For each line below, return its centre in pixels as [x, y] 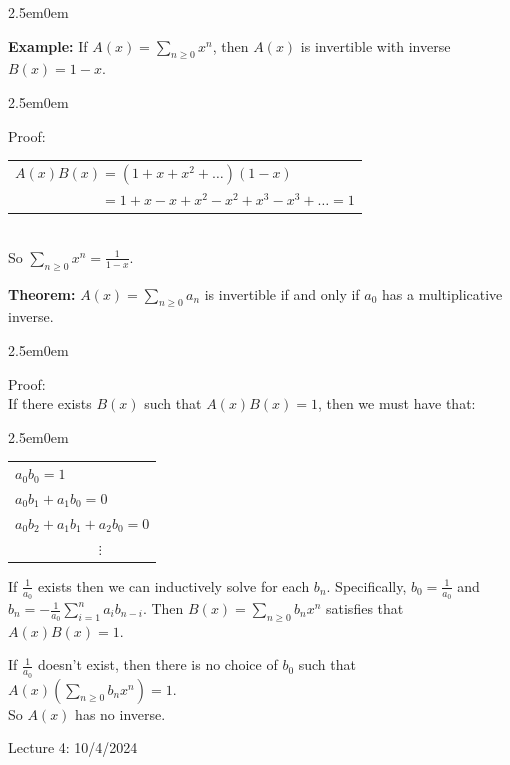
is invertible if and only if [282, 293]
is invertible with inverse [375, 45]
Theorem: [42, 293]
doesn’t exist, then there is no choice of [157, 664]
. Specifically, [366, 585]
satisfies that [365, 608]
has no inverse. [120, 713]
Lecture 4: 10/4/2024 [73, 747]
